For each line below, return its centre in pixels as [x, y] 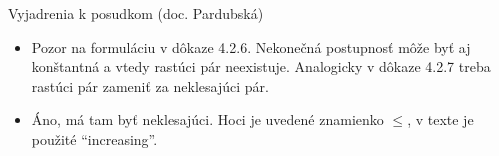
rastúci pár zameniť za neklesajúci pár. [150, 85]
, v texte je [440, 119]
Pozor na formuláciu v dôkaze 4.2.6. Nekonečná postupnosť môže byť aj [251, 46]
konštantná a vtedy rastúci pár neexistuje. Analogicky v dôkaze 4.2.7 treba [261, 66]
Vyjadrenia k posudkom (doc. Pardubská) [136, 13]
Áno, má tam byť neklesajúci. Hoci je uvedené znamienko [207, 119]
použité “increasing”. [94, 138]
